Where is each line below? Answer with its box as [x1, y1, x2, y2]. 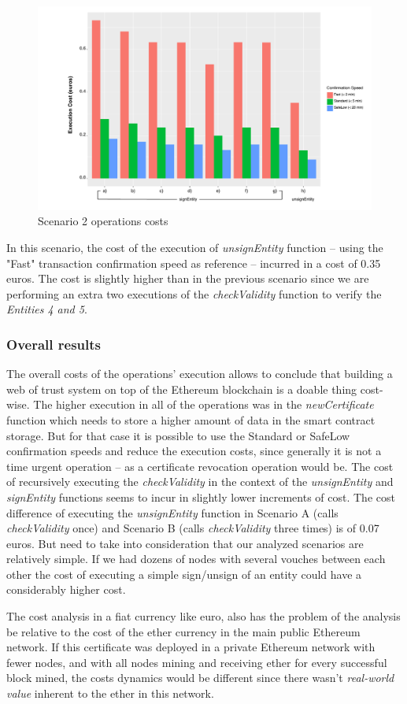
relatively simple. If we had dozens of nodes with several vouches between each [6, 550, 386, 567]
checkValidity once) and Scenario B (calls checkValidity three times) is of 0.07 [6, 520, 379, 536]
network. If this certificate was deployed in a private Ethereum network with [6, 639, 376, 655]
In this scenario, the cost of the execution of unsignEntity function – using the [6, 239, 383, 255]
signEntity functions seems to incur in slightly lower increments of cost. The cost [6, 488, 395, 505]
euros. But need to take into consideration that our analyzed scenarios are [6, 535, 364, 551]
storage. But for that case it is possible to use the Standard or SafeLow [6, 427, 350, 443]
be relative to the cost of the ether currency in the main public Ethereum [6, 623, 361, 639]
